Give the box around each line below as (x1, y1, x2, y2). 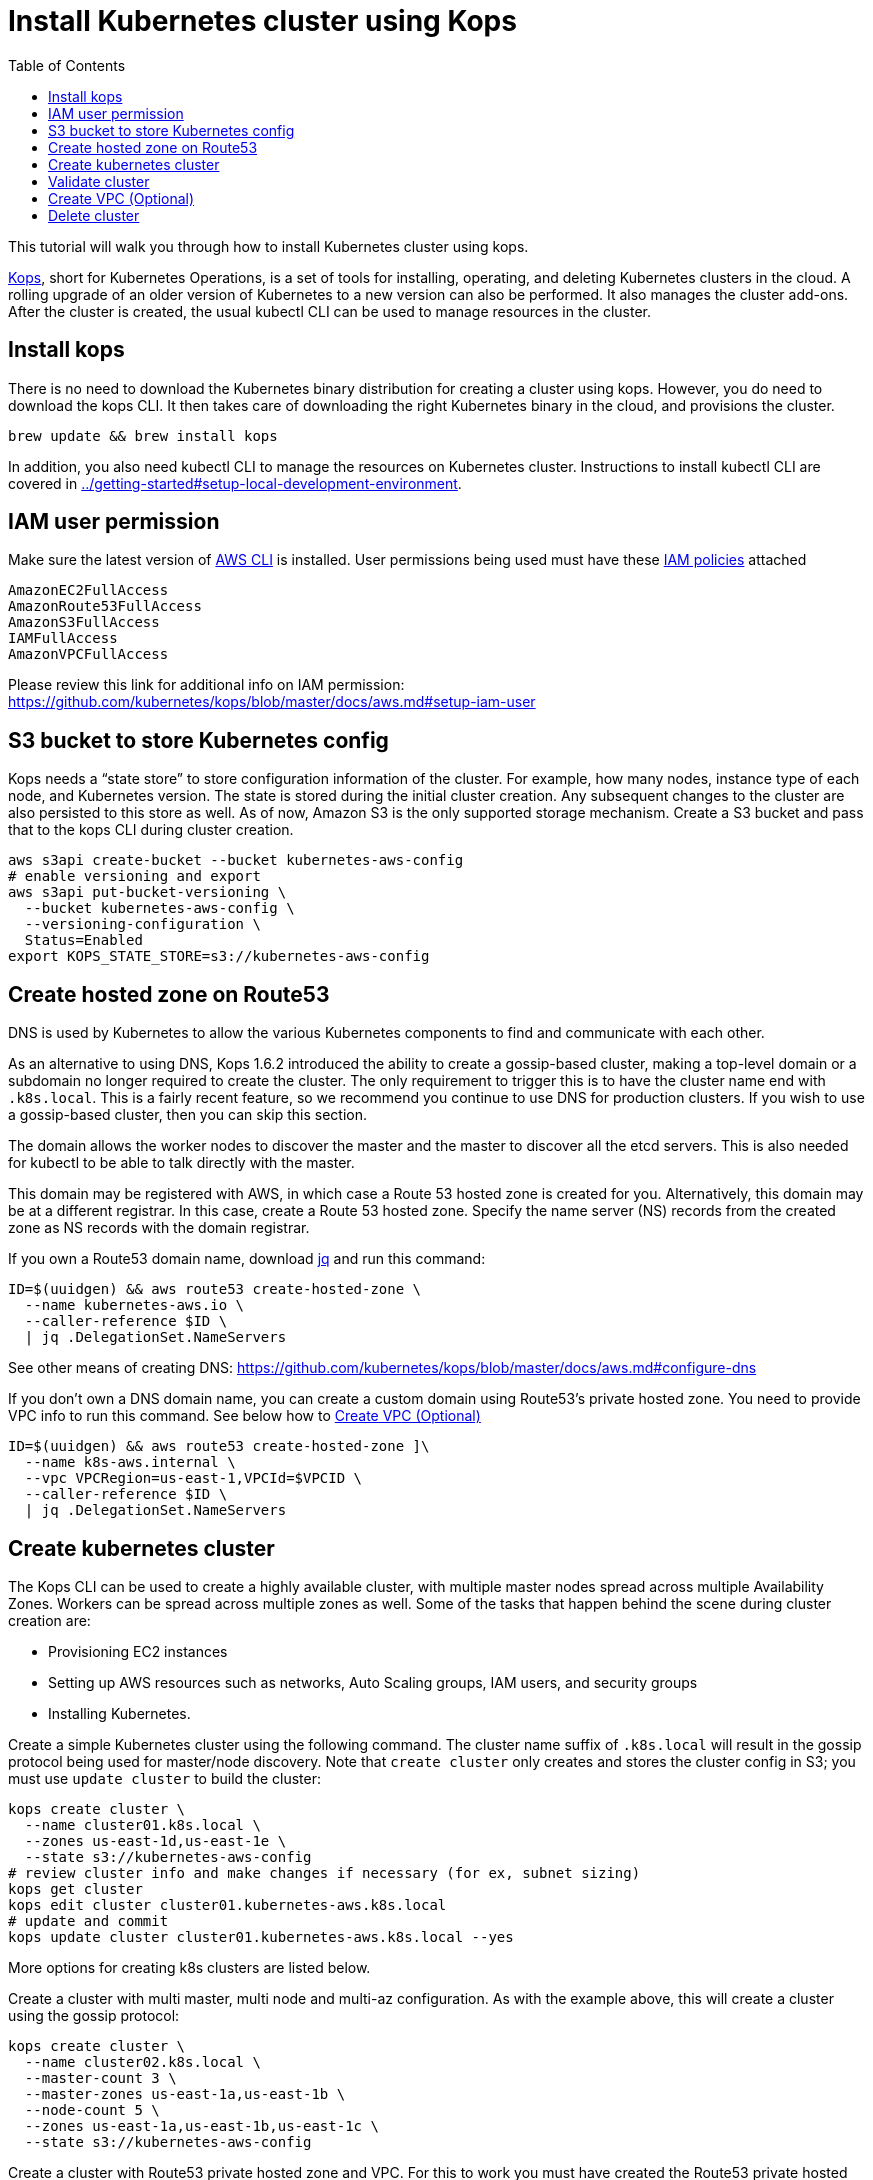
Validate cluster (48, 172, 150, 190)
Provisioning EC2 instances (48, 1642, 228, 1660)
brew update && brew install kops (8, 427, 278, 444)
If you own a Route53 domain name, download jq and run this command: (8, 1250, 486, 1268)
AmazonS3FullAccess (8, 614, 160, 631)
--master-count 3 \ (24, 2069, 177, 2086)
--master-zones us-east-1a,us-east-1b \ (24, 2085, 346, 2102)
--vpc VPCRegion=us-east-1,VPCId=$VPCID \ (24, 1470, 363, 1487)
